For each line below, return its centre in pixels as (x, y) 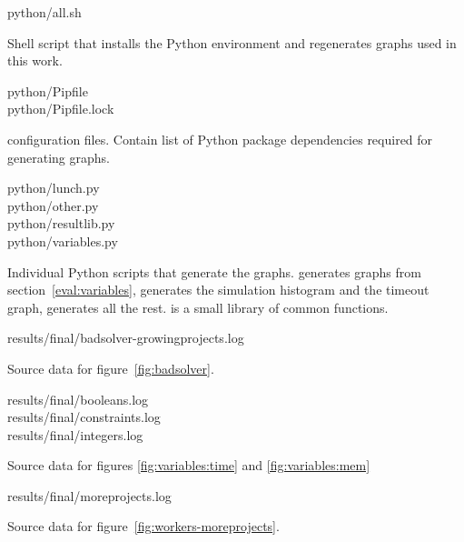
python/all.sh (44, 12)
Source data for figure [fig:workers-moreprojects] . (143, 526)
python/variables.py (63, 241)
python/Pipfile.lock (61, 109)
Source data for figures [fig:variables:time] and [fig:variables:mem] (189, 465)
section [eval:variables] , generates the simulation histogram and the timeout (218, 290)
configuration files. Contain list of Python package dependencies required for (220, 139)
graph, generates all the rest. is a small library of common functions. (198, 307)
